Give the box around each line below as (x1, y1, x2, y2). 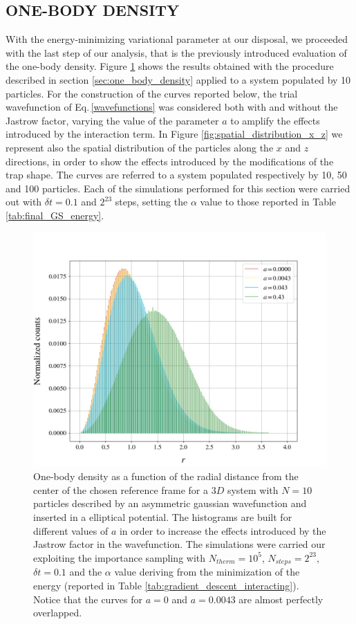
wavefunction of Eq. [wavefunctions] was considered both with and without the (6, 100, 338, 114)
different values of (33, 523, 109, 538)
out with (6, 194, 42, 209)
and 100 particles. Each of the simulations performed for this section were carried (6, 181, 350, 195)
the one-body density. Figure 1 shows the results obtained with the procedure (6, 59, 334, 73)
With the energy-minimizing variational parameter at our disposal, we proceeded (6, 32, 348, 46)
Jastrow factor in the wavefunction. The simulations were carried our (33, 537, 326, 551)
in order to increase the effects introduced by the (119, 523, 326, 538)
